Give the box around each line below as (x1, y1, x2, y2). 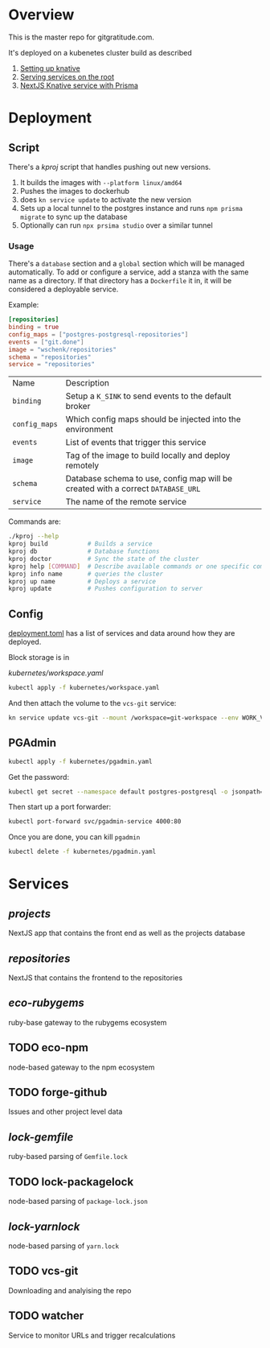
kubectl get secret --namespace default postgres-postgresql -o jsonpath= (8, 787, 264, 796)
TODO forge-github (8, 1086, 108, 1099)
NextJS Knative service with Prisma (19, 80, 139, 90)
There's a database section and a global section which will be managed (8, 259, 245, 269)
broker (65, 401, 91, 412)
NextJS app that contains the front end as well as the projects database (8, 928, 246, 938)
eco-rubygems (8, 996, 84, 1010)
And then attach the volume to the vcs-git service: (8, 699, 177, 708)
